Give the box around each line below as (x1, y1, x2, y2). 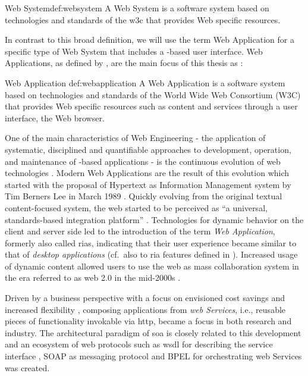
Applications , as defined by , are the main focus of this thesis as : (5, 57, 243, 69)
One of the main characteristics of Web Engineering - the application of (5, 131, 266, 144)
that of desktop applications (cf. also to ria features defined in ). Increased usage (5, 248, 298, 261)
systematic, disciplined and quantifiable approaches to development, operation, (5, 143, 291, 155)
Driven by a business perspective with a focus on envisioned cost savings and (5, 292, 285, 304)
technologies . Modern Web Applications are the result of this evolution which (5, 167, 290, 179)
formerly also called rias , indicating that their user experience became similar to (5, 236, 297, 249)
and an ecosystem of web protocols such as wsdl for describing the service (5, 338, 273, 350)
